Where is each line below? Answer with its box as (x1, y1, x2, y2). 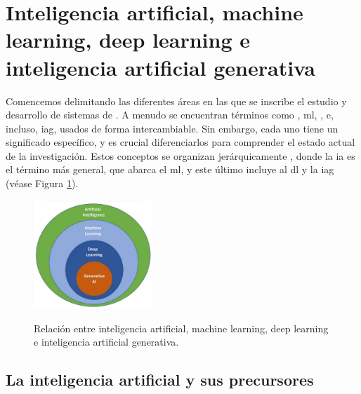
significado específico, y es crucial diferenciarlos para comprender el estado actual (6, 135, 355, 149)
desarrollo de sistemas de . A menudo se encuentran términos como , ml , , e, (6, 107, 334, 122)
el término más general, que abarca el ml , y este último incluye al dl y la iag (6, 162, 334, 177)
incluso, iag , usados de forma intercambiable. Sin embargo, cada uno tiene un (6, 121, 339, 135)
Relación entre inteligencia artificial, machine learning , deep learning (34, 320, 329, 335)
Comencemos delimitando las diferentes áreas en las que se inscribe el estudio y (6, 93, 347, 108)
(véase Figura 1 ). (6, 176, 79, 191)
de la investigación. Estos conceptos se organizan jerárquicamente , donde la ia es (6, 148, 355, 163)
